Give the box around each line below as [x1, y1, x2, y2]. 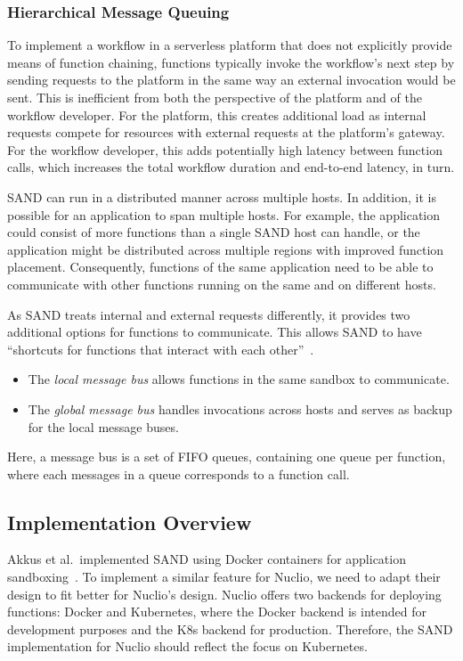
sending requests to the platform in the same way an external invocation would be [7, 70, 456, 89]
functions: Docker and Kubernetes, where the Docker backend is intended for [7, 602, 426, 621]
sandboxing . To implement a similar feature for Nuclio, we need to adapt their [7, 567, 441, 586]
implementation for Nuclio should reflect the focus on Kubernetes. [7, 637, 368, 656]
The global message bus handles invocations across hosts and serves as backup [28, 399, 452, 418]
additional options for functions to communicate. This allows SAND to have [7, 322, 422, 341]
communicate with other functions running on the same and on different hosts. [7, 274, 436, 293]
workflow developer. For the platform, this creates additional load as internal [7, 105, 426, 124]
